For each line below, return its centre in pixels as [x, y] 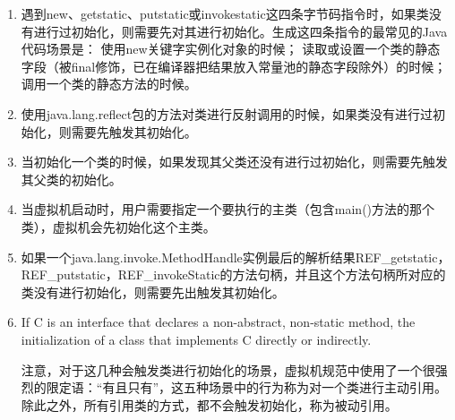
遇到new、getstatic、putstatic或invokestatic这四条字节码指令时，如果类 [225, 13]
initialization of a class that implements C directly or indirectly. [196, 339]
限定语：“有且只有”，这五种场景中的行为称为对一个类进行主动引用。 [247, 387]
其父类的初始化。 [71, 179]
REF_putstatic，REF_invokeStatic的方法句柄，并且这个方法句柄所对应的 [233, 274]
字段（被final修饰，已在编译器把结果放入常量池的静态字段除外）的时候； [234, 66]
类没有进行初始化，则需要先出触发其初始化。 [153, 291]
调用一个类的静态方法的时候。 [109, 84]
